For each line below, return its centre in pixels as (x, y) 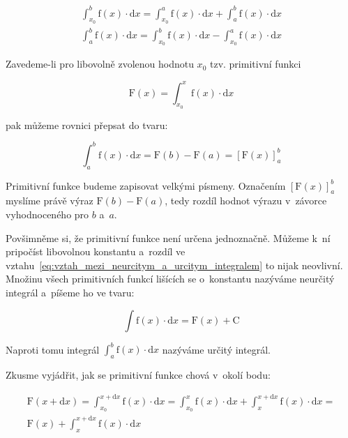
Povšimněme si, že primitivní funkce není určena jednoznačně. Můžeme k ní (168, 237)
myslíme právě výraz (50, 201)
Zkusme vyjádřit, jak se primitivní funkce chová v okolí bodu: (138, 374)
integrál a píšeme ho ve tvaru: (70, 293)
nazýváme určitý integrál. (216, 349)
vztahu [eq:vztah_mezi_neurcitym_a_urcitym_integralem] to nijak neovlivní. (174, 265)
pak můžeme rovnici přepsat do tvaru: (87, 124)
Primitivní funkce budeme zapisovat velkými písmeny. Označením (146, 185)
